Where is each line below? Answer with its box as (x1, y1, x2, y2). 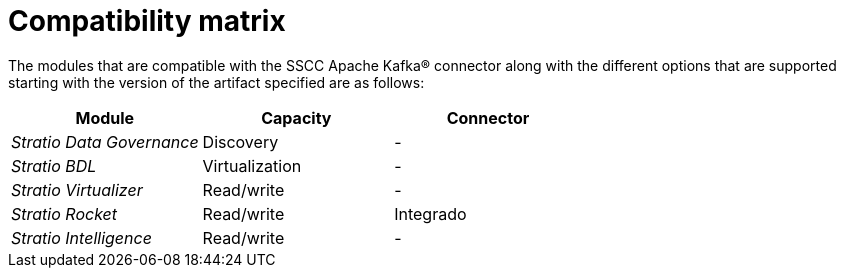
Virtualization (202, 155, 302, 176)
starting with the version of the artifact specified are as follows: (8, 73, 425, 91)
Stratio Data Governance (11, 131, 199, 152)
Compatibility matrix (8, 4, 286, 38)
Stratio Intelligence (11, 227, 152, 248)
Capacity (261, 107, 332, 128)
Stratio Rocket (11, 203, 118, 224)
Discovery (202, 131, 279, 152)
